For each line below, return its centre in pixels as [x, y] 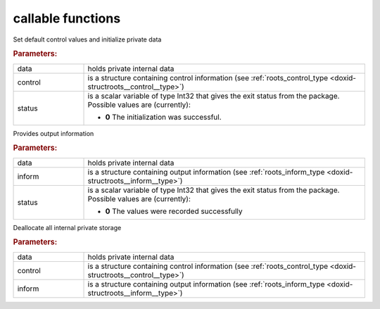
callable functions [67, 18]
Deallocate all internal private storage [67, 227]
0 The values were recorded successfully [174, 211]
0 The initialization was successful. [163, 117]
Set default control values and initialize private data [87, 39]
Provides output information [53, 133]
